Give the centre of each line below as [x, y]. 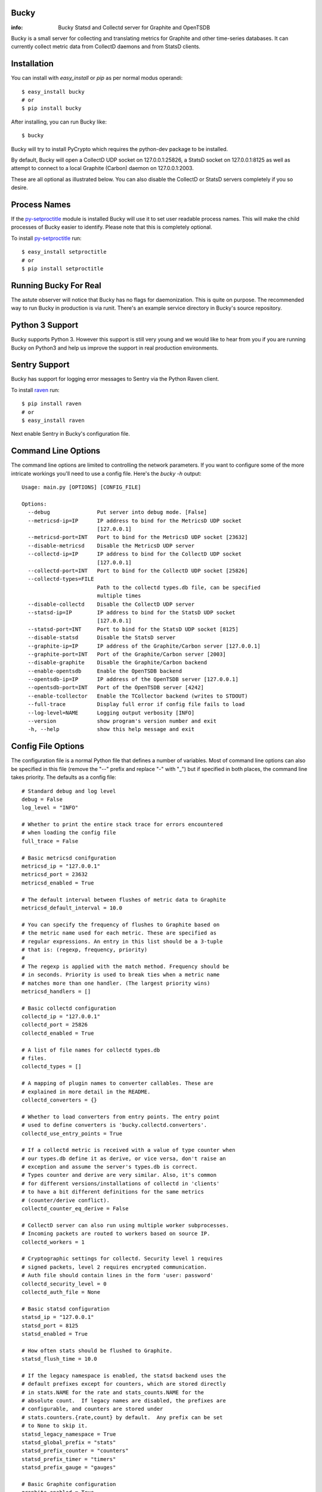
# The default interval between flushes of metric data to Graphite [124, 899]
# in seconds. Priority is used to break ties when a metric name [121, 975]
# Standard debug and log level [69, 791]
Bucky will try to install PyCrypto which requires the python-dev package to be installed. [120, 149]
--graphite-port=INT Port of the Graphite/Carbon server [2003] [127, 654]
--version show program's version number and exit [122, 721]
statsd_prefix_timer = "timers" [69, 1459]
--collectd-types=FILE [61, 579]
